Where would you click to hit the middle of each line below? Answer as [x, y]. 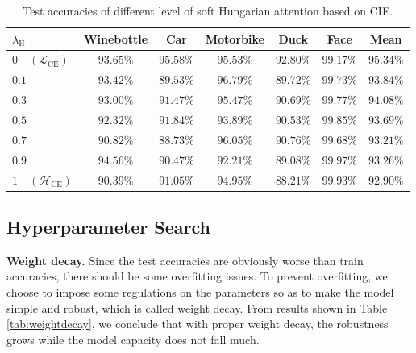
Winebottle [116, 38]
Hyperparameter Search [108, 226]
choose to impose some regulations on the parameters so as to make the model [200, 291]
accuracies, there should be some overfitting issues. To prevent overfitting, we [197, 276]
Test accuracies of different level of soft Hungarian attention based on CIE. [208, 10]
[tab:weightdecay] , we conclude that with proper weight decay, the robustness [198, 324]
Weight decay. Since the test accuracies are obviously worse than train [185, 260]
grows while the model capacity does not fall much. [133, 339]
